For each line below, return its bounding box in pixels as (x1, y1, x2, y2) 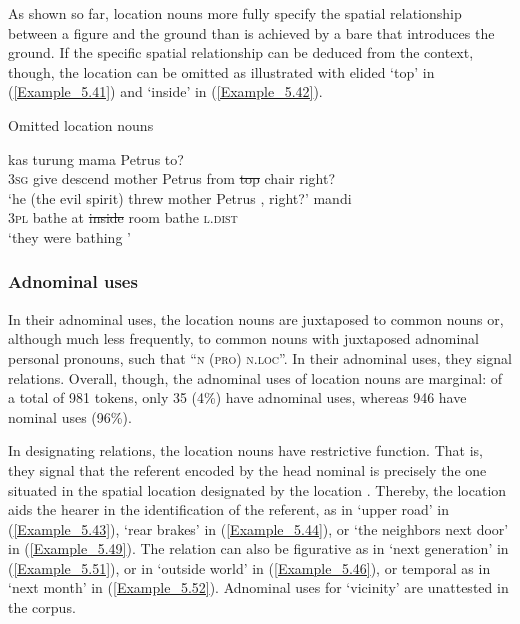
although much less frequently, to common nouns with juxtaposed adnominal (8, 328, 479, 349)
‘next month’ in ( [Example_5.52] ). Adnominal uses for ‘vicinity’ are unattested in (8, 577, 509, 598)
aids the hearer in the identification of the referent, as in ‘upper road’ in (8, 499, 450, 520)
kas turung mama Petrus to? (8, 148, 184, 169)
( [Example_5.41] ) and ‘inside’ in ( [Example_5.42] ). (8, 81, 323, 102)
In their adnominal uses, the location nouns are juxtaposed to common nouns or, (8, 308, 504, 329)
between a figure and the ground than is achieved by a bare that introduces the (8, 22, 495, 43)
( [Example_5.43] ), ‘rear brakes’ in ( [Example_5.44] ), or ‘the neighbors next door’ (8, 518, 509, 539)
